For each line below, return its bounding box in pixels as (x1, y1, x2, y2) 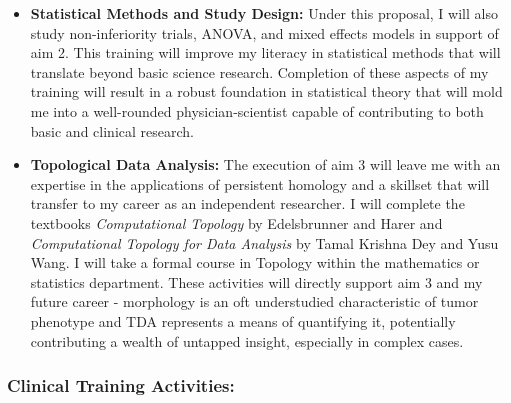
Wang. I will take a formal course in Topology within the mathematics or (30, 252, 480, 273)
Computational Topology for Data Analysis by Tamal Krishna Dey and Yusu (30, 232, 499, 253)
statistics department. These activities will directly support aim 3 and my (30, 271, 483, 292)
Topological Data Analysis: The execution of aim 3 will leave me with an (30, 154, 501, 175)
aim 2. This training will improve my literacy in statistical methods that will (30, 42, 501, 63)
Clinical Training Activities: (7, 373, 235, 398)
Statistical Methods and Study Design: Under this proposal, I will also (30, 3, 498, 23)
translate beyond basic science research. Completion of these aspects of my (30, 61, 489, 82)
